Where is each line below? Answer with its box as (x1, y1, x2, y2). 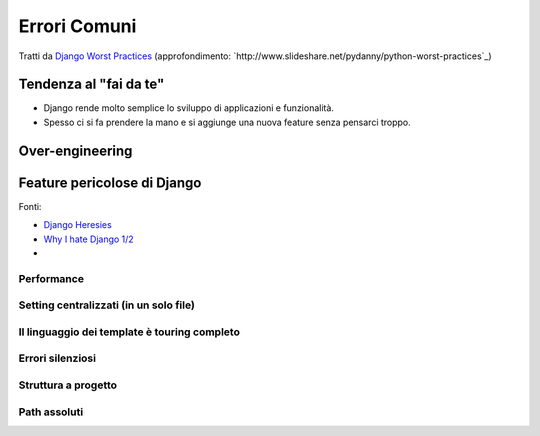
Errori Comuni (18, 15, 137, 37)
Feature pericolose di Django (18, 174, 202, 191)
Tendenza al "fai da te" (18, 76, 165, 93)
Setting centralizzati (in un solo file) (18, 298, 195, 312)
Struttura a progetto (18, 378, 118, 392)
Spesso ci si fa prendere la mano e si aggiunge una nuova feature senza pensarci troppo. (43, 116, 412, 128)
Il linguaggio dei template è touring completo (18, 325, 240, 339)
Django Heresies (43, 219, 112, 231)
